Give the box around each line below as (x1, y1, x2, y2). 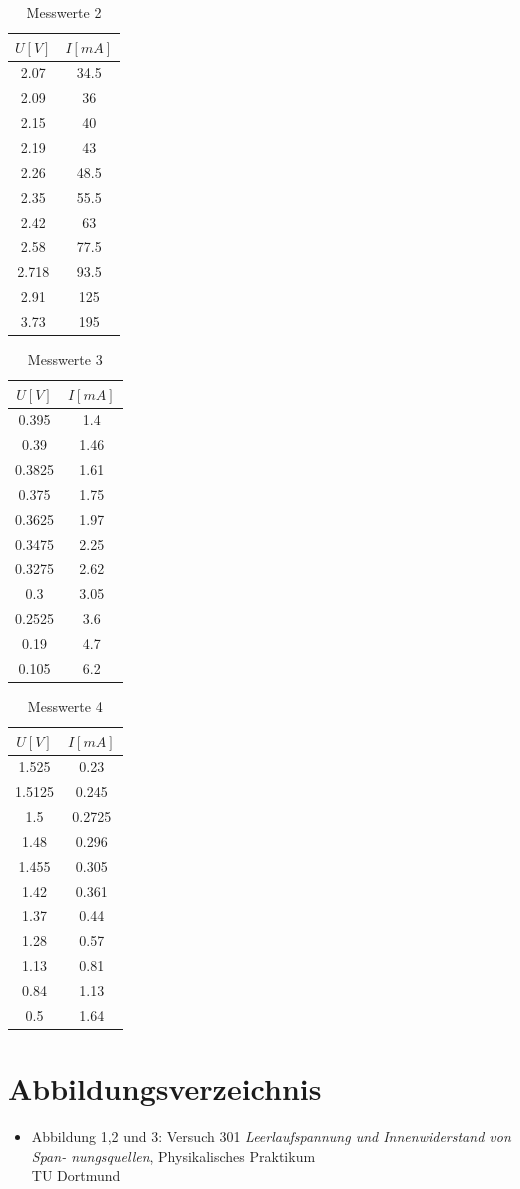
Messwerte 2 (26, 2, 102, 22)
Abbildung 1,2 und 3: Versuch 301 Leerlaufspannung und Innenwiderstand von (31, 1126, 511, 1147)
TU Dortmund (31, 1165, 121, 1186)
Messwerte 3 (27, 348, 103, 369)
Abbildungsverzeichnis (8, 1068, 322, 1109)
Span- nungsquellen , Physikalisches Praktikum (31, 1145, 316, 1166)
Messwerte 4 (27, 695, 103, 716)
